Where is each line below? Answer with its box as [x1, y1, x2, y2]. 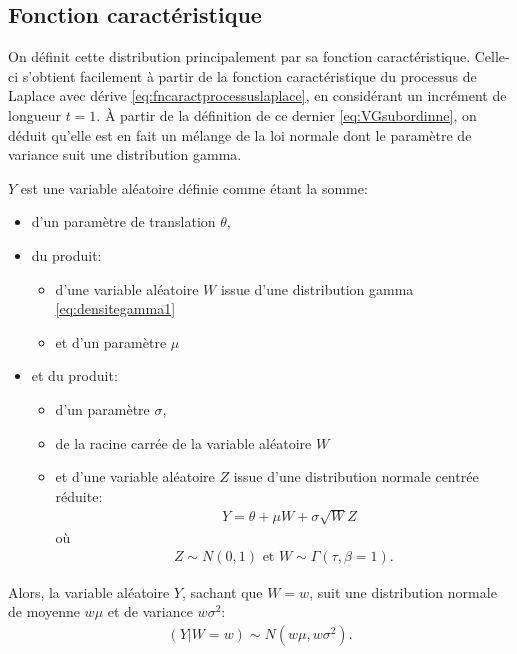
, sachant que [182, 581, 263, 602]
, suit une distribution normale [309, 581, 497, 602]
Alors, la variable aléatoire [8, 581, 170, 602]
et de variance [107, 601, 193, 622]
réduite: [55, 485, 103, 506]
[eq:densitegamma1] [55, 298, 176, 319]
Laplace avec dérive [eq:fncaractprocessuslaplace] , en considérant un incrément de [8, 85, 507, 106]
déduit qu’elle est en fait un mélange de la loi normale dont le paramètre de [8, 124, 472, 145]
